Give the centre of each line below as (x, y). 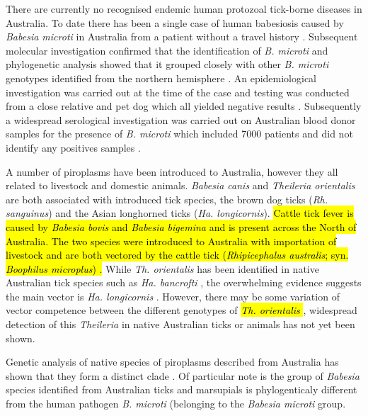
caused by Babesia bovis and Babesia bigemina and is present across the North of (181, 226)
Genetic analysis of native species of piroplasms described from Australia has (172, 362)
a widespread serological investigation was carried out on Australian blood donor (181, 119)
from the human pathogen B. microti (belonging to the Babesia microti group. (176, 404)
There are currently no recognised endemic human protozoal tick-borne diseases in (184, 9)
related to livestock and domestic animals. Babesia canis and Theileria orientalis (180, 185)
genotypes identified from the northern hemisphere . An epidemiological (161, 78)
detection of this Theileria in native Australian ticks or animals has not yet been (180, 324)
